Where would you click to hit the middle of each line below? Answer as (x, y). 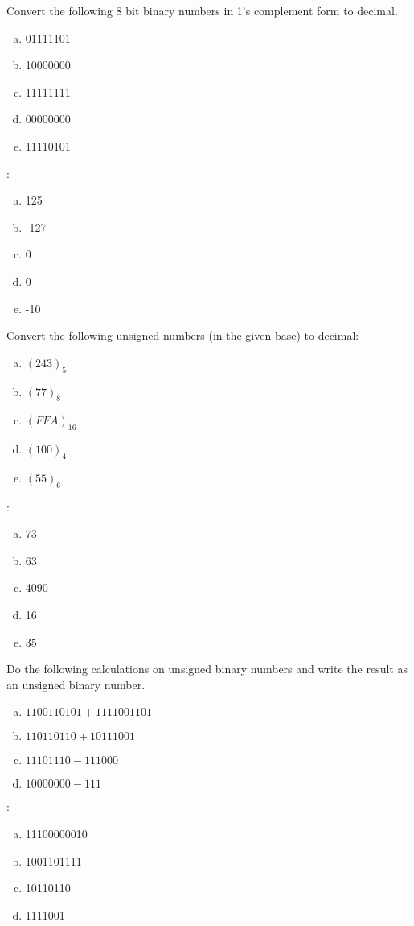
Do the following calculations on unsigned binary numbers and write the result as (207, 669)
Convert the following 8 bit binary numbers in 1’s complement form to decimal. (202, 10)
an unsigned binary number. (76, 684)
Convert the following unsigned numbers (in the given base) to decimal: (183, 335)
